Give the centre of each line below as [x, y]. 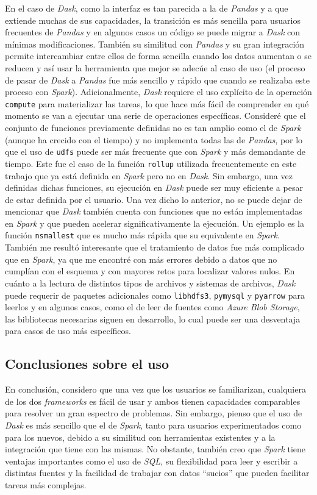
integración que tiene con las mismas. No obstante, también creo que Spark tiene [155, 449]
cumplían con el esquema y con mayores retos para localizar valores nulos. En [150, 271]
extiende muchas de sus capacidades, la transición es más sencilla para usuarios [153, 20]
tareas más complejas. [46, 484]
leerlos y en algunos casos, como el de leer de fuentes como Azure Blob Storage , [152, 307]
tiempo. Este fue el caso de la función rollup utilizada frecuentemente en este [151, 163]
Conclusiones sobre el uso [87, 364]
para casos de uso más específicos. [68, 331]
